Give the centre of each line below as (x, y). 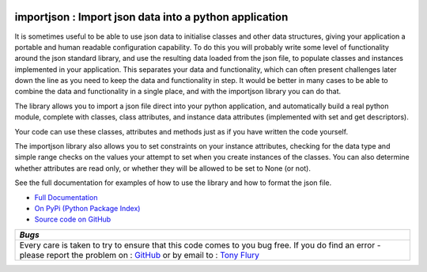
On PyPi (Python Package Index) (87, 208)
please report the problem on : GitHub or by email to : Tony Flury (140, 255)
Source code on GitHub (73, 219)
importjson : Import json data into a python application (151, 17)
